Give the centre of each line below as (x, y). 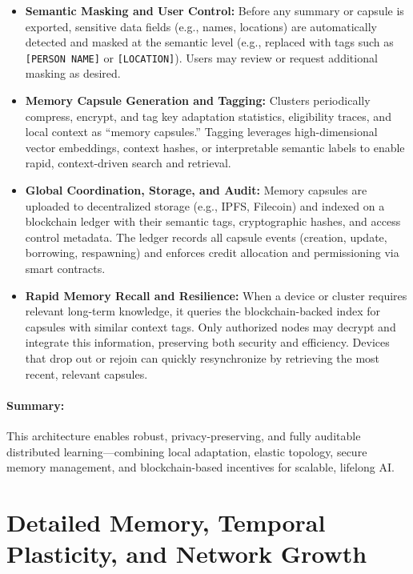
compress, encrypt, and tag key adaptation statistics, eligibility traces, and (208, 116)
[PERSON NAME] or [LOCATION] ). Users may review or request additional (201, 57)
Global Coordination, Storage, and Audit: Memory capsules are (196, 190)
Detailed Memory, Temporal (166, 522)
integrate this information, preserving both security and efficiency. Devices (207, 342)
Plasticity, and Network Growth (187, 554)
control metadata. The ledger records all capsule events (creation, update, (206, 237)
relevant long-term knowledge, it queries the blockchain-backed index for (202, 311)
